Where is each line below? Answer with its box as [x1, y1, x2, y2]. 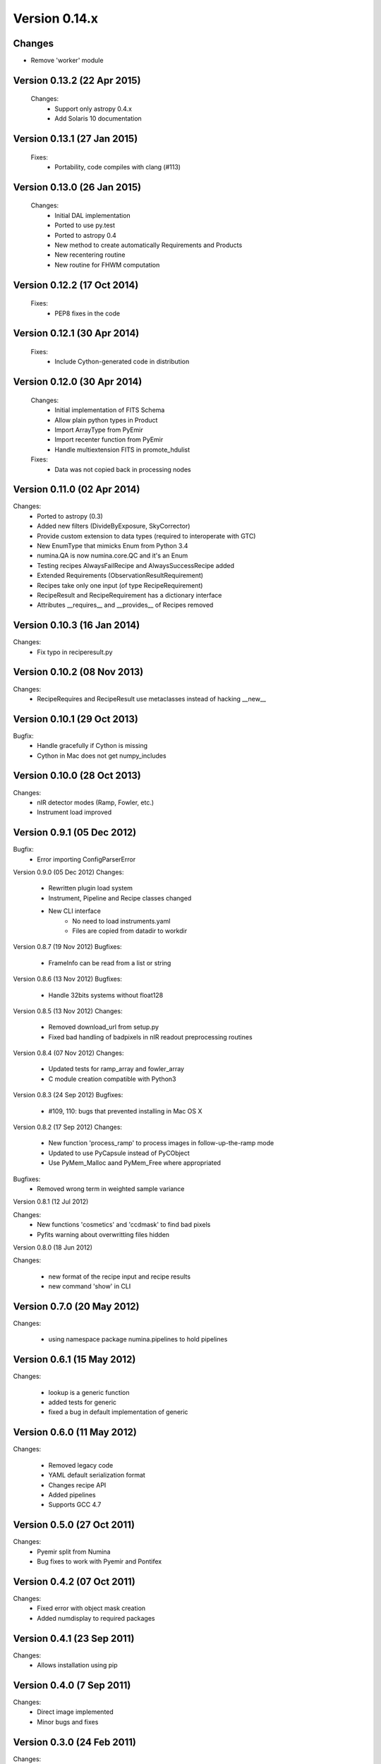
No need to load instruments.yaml [72, 917, 171, 925]
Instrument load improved [37, 808, 112, 816]
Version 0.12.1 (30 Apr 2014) [13, 327, 140, 339]
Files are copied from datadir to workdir [72, 926, 187, 935]
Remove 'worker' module [30, 56, 104, 65]
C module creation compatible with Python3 [48, 1075, 176, 1083]
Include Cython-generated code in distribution [54, 357, 190, 366]
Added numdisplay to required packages [37, 1614, 155, 1622]
